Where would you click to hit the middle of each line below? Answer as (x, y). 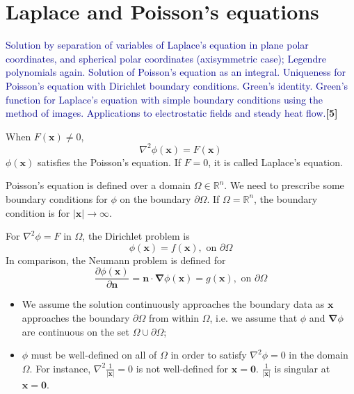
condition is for (38, 212)
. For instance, (60, 368)
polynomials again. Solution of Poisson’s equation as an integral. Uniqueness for (176, 72)
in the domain (319, 355)
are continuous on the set (75, 331)
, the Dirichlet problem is (136, 236)
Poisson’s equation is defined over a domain (98, 185)
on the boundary (155, 198)
